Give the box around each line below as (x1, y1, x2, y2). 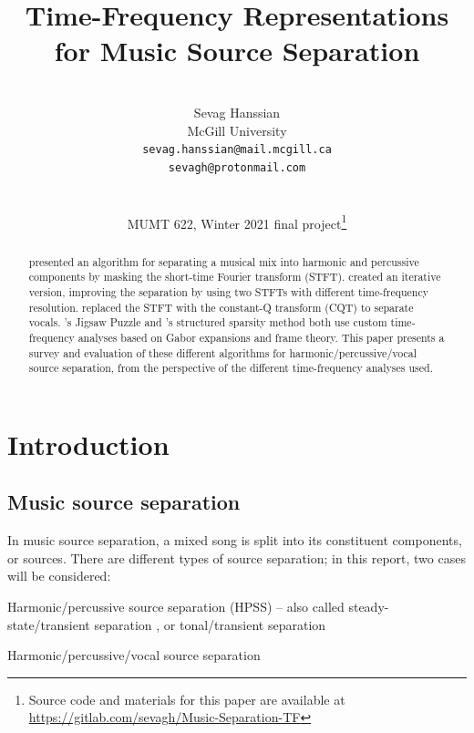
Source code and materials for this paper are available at (28, 689, 345, 708)
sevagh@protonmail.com (168, 160, 306, 174)
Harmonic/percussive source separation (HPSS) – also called (7, 597, 345, 616)
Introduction (7, 425, 170, 462)
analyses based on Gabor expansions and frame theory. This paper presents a (77, 329, 445, 345)
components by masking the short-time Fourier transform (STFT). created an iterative (28, 269, 441, 284)
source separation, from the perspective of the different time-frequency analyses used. (28, 360, 433, 376)
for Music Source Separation (54, 32, 420, 69)
